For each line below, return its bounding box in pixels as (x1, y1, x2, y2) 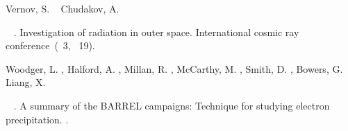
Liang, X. (6, 75, 46, 89)
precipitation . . (6, 112, 69, 126)
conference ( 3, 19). (6, 38, 95, 53)
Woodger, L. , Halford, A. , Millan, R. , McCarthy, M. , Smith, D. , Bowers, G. (6, 61, 343, 76)
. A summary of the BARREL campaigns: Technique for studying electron (13, 98, 330, 112)
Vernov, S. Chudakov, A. (6, 1, 119, 15)
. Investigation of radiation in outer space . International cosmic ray (13, 24, 299, 39)
